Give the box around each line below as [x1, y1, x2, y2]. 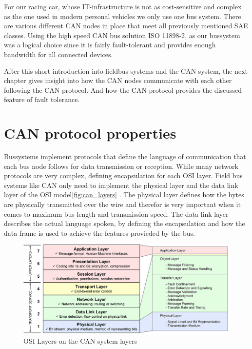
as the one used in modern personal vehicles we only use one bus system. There [4, 11, 241, 21]
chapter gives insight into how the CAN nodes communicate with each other [4, 75, 232, 85]
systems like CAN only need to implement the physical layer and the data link [4, 180, 238, 190]
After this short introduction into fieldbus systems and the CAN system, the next [4, 65, 248, 76]
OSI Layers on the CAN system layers [23, 335, 137, 346]
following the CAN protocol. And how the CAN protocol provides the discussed [4, 84, 242, 95]
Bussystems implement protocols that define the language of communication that [4, 151, 246, 162]
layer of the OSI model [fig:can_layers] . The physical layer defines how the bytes [4, 189, 244, 200]
